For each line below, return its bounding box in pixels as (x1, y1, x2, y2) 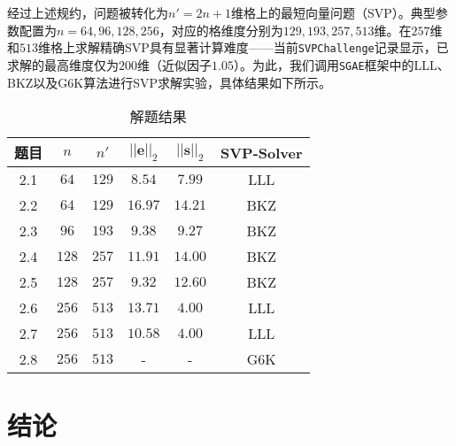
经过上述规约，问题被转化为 (7, 4, 168, 21)
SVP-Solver (220, 142, 303, 163)
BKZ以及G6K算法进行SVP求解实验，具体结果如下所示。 (7, 73, 332, 91)
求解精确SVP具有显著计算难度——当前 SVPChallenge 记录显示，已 (74, 38, 449, 57)
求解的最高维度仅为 (7, 55, 119, 73)
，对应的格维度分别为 (158, 20, 283, 39)
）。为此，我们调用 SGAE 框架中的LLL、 (233, 55, 450, 73)
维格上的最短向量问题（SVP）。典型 (230, 4, 436, 21)
